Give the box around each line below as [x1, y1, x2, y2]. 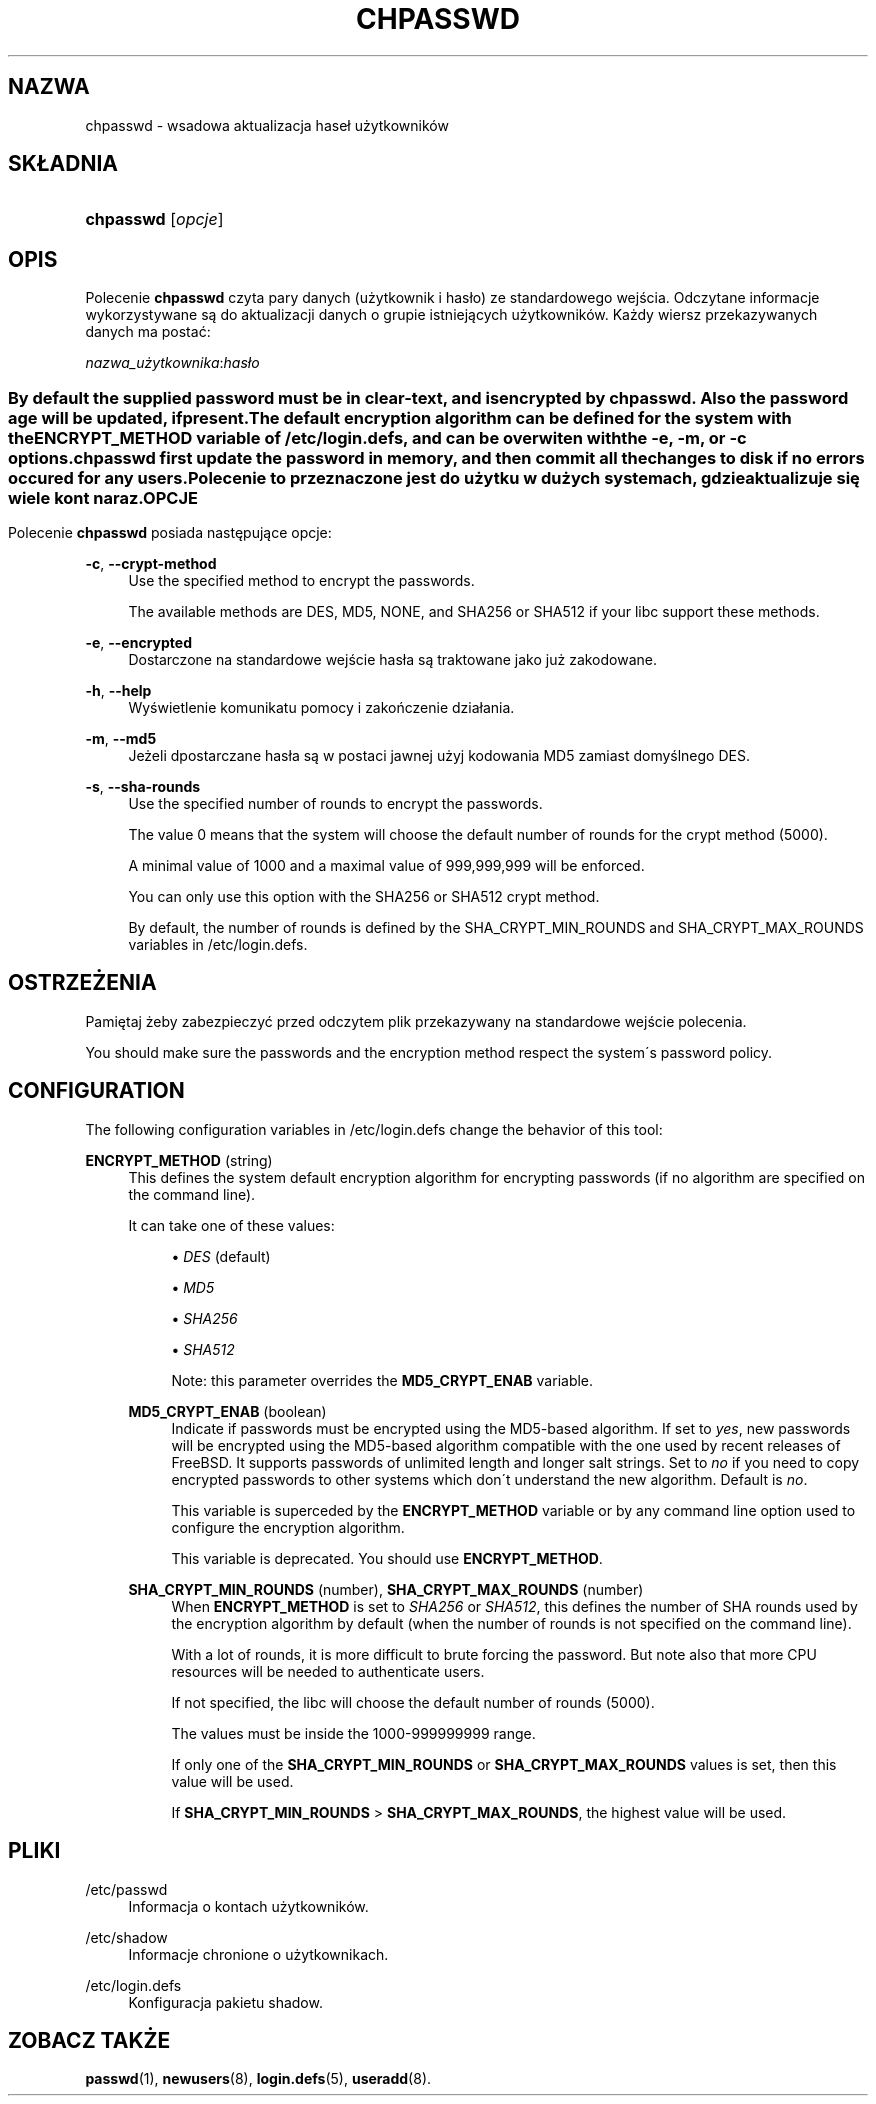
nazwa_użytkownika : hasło [85, 354, 260, 372]
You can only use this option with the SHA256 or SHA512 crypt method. [128, 888, 600, 906]
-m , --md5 [85, 730, 157, 748]
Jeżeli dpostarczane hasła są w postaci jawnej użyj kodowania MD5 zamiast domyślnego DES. [128, 747, 750, 765]
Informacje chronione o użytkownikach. [128, 1945, 389, 1963]
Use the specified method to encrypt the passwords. [128, 572, 475, 590]
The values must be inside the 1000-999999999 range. [171, 1724, 536, 1742]
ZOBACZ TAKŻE [8, 2027, 171, 2053]
